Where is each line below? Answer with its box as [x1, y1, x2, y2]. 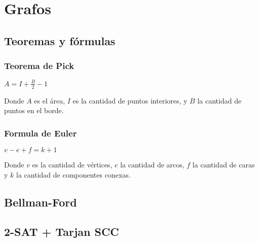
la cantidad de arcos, [120, 159, 184, 170]
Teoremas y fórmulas [4, 32, 116, 48]
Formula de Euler [4, 126, 77, 139]
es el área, [34, 95, 65, 106]
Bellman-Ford [4, 194, 77, 210]
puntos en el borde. [4, 105, 64, 116]
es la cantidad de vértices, [32, 159, 113, 170]
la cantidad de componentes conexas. [16, 169, 131, 180]
